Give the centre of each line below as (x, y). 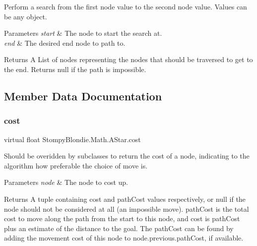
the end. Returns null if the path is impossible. (75, 69)
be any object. (26, 16)
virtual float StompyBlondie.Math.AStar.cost (72, 139)
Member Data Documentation (83, 96)
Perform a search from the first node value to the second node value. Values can (126, 6)
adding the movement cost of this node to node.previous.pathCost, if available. (124, 238)
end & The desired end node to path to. (65, 42)
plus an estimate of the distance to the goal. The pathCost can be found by (119, 228)
